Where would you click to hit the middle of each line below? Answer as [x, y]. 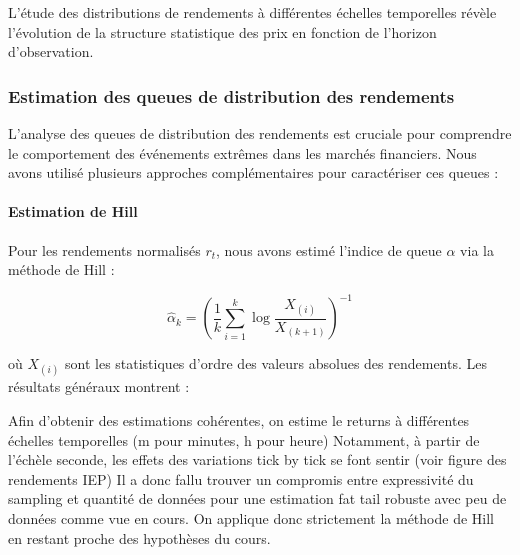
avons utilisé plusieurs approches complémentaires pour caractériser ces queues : [253, 172]
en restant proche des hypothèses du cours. [139, 537]
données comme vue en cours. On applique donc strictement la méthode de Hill [251, 518]
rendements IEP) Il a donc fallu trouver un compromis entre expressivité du [241, 478]
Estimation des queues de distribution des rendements [231, 95]
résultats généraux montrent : [99, 386]
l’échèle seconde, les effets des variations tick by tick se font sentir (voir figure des [257, 459]
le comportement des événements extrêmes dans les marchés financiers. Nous [242, 152]
